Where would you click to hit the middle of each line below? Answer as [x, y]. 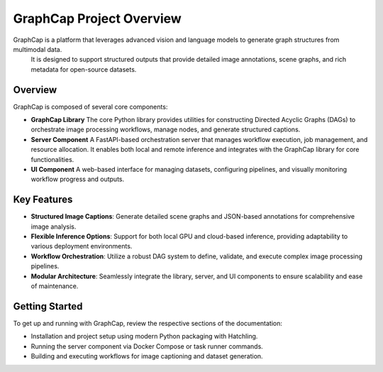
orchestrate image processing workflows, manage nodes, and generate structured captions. [166, 130]
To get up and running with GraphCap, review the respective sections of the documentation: [148, 323]
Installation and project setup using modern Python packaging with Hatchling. [144, 337]
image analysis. [54, 226]
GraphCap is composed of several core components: [90, 106]
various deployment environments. [82, 246]
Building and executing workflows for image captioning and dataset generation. [147, 356]
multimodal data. [38, 49]
